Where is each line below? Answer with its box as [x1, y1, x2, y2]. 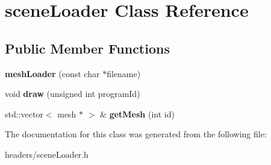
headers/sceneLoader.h [5, 148, 89, 160]
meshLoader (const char [5, 67, 100, 79]
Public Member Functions [5, 39, 170, 57]
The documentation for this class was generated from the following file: [5, 128, 267, 140]
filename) [107, 67, 141, 79]
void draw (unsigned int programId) [5, 87, 140, 100]
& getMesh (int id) [100, 107, 175, 120]
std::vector [5, 107, 43, 120]
